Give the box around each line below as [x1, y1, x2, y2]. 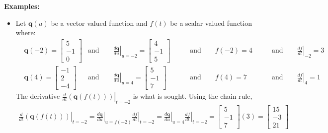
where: [15, 27, 36, 38]
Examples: [4, 1, 40, 11]
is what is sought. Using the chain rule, [133, 91, 252, 101]
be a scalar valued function [170, 17, 252, 28]
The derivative [15, 91, 60, 101]
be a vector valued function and [51, 17, 148, 28]
